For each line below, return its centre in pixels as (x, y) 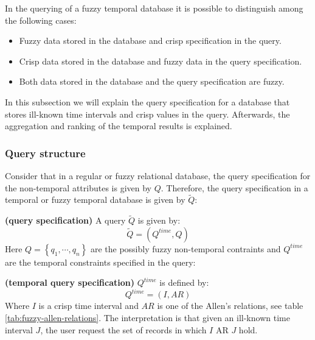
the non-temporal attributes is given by (78, 187)
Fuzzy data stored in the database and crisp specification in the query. (150, 41)
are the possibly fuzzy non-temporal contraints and (185, 248)
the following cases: (41, 20)
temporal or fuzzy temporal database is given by (95, 200)
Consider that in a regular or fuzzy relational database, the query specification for (158, 175)
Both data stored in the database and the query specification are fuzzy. (152, 81)
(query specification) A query (65, 220)
